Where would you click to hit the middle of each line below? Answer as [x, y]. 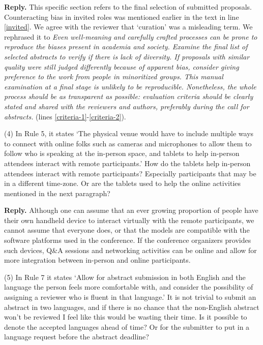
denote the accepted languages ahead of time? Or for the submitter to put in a [127, 326]
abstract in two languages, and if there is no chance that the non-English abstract [132, 307]
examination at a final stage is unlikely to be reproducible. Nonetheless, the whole [130, 86]
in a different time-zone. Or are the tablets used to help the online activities [123, 183]
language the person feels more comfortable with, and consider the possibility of [129, 287]
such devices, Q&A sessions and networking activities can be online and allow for [130, 250]
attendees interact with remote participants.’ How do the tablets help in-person [127, 163]
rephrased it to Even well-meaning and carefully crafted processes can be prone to [131, 36]
